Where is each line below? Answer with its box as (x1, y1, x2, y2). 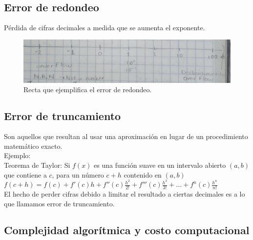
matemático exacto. (4, 140, 63, 151)
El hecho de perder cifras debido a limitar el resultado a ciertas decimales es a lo (4, 189, 245, 199)
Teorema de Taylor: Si (4, 160, 70, 170)
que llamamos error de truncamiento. (4, 198, 115, 208)
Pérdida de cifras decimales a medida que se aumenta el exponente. (4, 22, 205, 33)
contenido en (124, 169, 162, 180)
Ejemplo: (4, 150, 31, 160)
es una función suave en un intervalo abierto (94, 160, 226, 170)
